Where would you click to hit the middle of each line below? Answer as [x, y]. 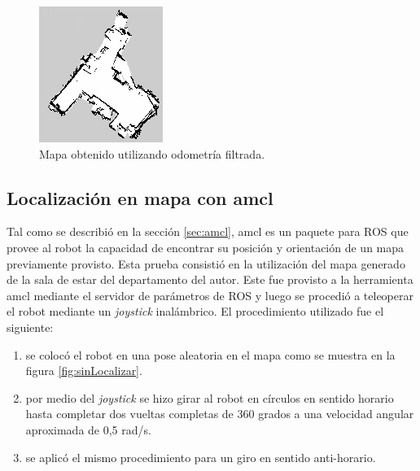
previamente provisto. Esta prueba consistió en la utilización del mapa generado [206, 263]
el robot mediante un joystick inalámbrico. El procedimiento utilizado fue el [195, 311]
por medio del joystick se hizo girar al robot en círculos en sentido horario [210, 397]
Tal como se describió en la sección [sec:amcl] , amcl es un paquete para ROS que [208, 231]
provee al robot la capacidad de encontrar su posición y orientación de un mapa [206, 247]
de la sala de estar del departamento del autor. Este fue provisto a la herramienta [210, 279]
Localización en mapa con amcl [140, 197]
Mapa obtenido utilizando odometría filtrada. [152, 153]
